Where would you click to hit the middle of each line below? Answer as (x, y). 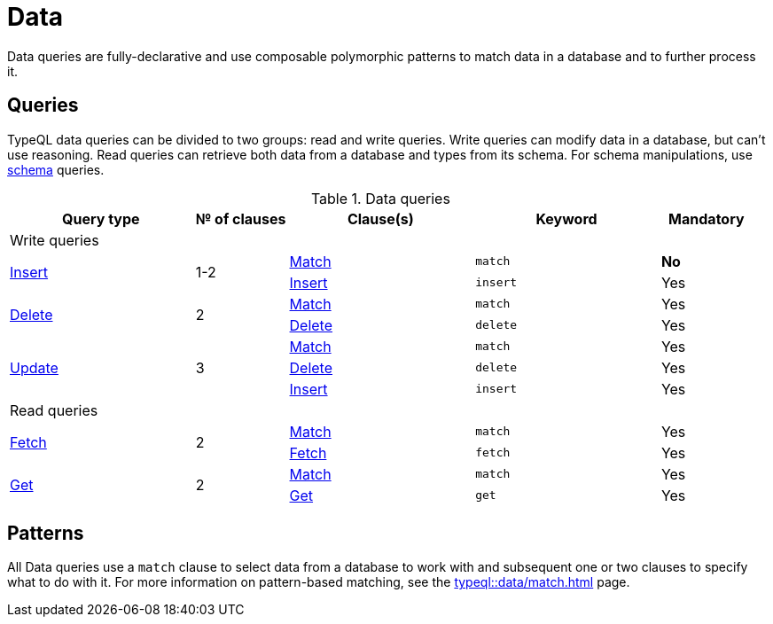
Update (34, 367)
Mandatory (707, 218)
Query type (101, 218)
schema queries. (56, 169)
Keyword (566, 218)
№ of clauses (241, 218)
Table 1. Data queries (380, 198)
